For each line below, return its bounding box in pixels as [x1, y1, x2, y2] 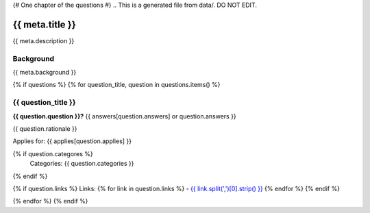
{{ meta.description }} [12, 36, 75, 45]
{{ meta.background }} [12, 68, 77, 77]
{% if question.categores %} [12, 149, 94, 158]
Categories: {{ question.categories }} [29, 160, 134, 168]
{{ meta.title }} [12, 18, 77, 30]
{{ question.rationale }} [12, 124, 78, 133]
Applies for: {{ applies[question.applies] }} [12, 137, 132, 145]
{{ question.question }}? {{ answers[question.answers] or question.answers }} [12, 112, 236, 120]
